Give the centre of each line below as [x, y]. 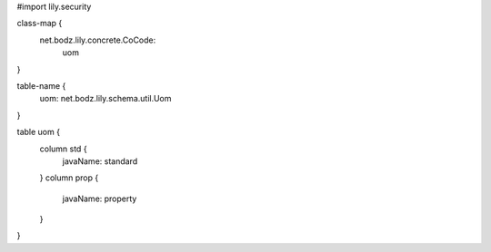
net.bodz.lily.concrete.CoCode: [98, 40]
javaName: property [100, 199]
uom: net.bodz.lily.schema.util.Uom [105, 99]
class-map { [40, 24]
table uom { [39, 132]
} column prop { [69, 178]
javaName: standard [100, 161]
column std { [63, 149]
